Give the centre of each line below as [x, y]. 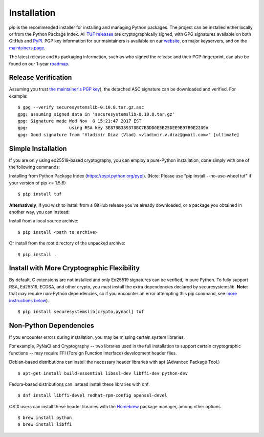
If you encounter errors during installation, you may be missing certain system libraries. [97, 337]
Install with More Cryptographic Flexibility [75, 268]
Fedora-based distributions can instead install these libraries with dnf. [79, 384]
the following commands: [34, 167]
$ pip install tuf [40, 194]
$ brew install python [45, 418]
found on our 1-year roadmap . [39, 64]
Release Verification [41, 77]
